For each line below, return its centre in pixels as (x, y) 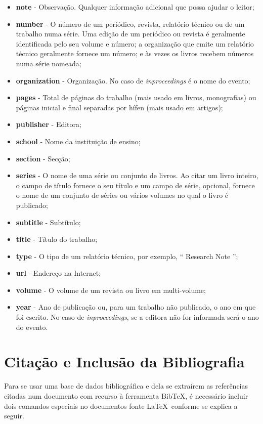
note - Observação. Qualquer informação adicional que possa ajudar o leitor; (135, 7)
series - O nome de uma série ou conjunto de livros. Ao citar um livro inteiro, (137, 175)
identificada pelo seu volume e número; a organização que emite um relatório (135, 43)
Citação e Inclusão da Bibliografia (124, 362)
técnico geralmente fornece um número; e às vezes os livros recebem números (135, 53)
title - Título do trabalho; (57, 239)
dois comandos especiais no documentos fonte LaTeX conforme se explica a (121, 406)
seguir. (14, 416)
